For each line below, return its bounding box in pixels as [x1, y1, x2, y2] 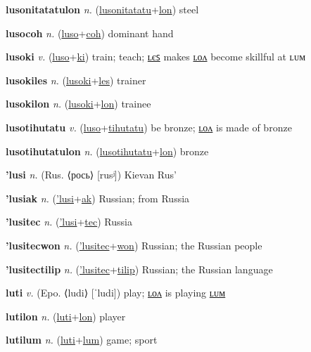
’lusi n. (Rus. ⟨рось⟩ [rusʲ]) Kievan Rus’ [6, 167, 177, 182]
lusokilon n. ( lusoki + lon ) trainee [6, 96, 151, 111]
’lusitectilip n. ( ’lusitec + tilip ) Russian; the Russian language [6, 261, 273, 276]
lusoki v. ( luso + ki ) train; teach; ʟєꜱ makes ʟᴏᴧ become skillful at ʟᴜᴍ [6, 49, 306, 64]
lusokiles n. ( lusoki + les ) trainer [6, 72, 146, 87]
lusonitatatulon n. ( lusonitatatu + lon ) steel [6, 2, 199, 16]
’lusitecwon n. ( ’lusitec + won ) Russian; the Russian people [6, 237, 262, 252]
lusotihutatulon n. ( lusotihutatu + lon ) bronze [6, 143, 209, 158]
